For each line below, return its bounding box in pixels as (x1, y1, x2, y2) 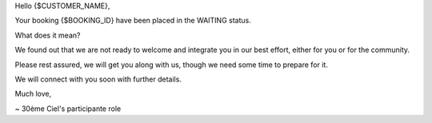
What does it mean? (14, 30, 81, 40)
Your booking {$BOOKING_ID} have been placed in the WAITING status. (14, 16, 251, 26)
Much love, (14, 89, 52, 99)
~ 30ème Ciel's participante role (14, 104, 122, 113)
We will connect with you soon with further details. (14, 74, 182, 84)
